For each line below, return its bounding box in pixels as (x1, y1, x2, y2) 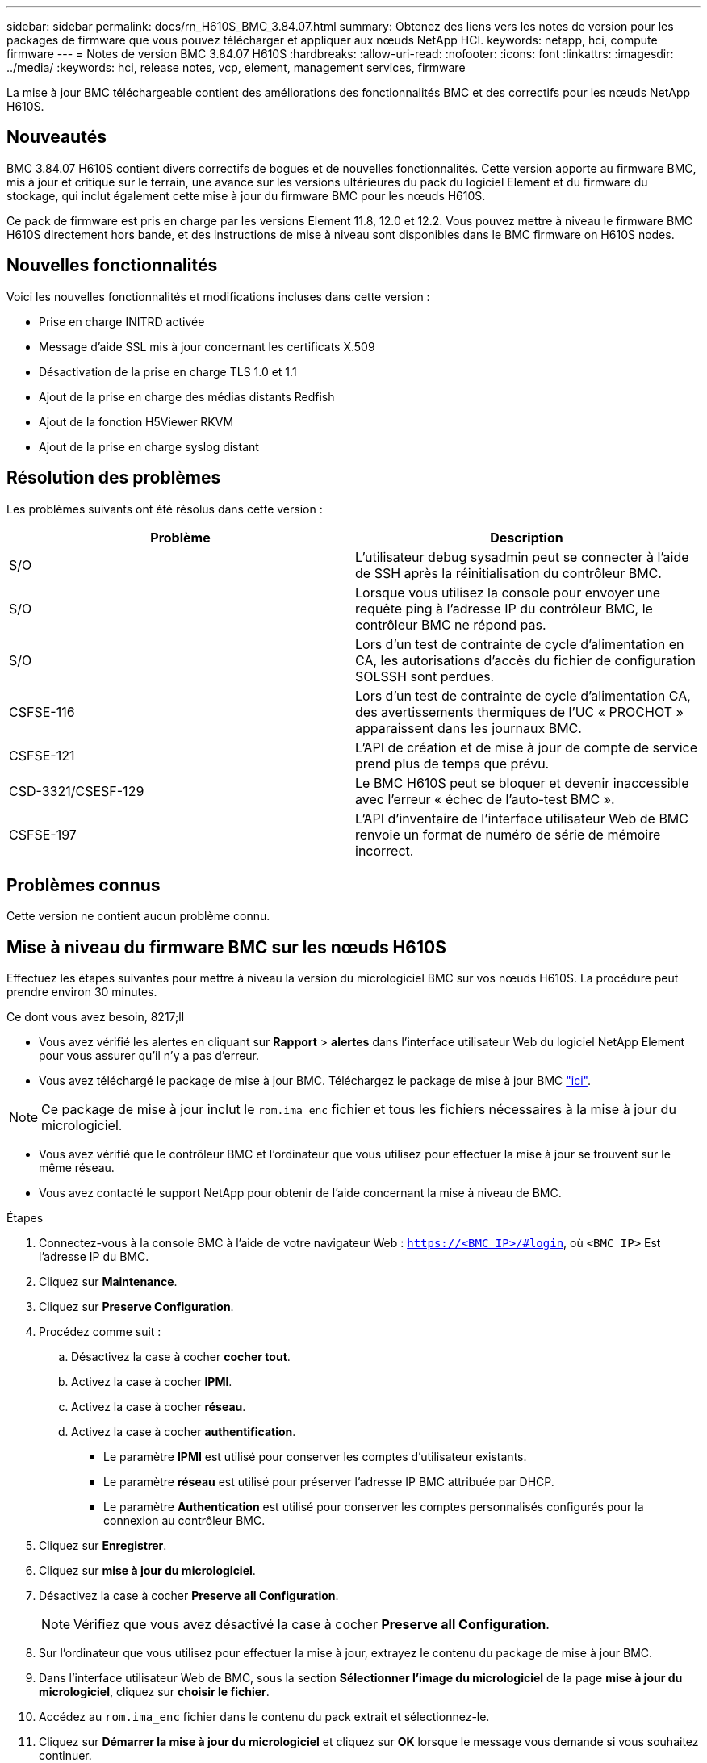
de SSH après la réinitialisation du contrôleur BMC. (355, 564, 662, 581)
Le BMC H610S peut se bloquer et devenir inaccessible (355, 774, 689, 791)
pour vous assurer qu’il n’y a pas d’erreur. (39, 1049, 260, 1063)
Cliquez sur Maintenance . (39, 1275, 178, 1289)
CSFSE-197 (9, 826, 77, 843)
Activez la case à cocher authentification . (71, 1425, 296, 1439)
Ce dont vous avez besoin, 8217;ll (6, 1010, 185, 1024)
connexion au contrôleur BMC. (103, 1514, 266, 1528)
